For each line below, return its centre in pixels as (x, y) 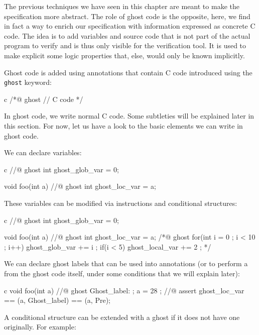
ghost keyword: (28, 82)
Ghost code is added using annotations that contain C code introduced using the (128, 72)
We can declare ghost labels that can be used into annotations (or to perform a (126, 263)
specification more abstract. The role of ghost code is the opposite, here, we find (127, 16)
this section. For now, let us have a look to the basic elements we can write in (123, 126)
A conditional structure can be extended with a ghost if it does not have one (122, 317)
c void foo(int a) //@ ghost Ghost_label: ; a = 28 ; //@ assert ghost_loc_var (124, 290)
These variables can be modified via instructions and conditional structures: (121, 203)
